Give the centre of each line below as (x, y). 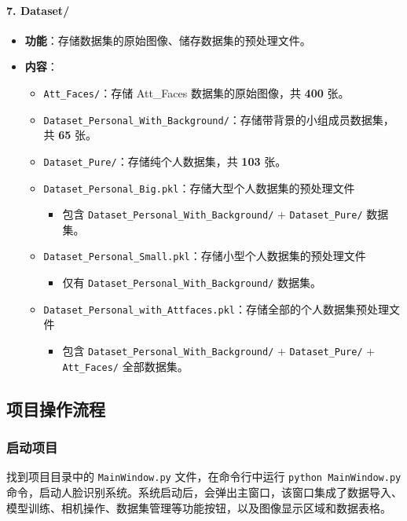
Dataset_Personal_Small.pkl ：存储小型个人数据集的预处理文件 (205, 256)
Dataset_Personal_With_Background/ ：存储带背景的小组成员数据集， (219, 119)
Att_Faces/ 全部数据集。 (125, 366)
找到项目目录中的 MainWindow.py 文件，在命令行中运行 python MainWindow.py (204, 477)
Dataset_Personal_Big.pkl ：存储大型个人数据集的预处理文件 (199, 187)
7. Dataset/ (38, 10)
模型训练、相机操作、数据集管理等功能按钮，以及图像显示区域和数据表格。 (199, 507)
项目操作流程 (56, 408)
